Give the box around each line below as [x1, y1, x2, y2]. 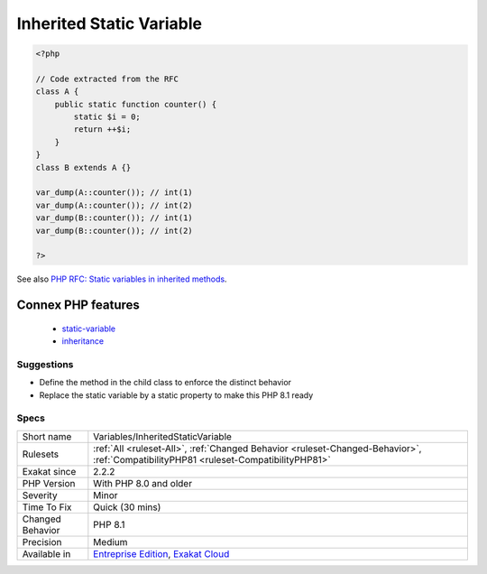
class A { [35, 87, 79, 97]
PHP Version [22, 477, 76, 489]
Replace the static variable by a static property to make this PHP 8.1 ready [39, 389, 314, 401]
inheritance [61, 336, 104, 347]
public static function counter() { [54, 99, 216, 109]
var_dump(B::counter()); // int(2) [35, 226, 193, 236]
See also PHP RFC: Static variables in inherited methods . [16, 273, 227, 284]
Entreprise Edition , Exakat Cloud [93, 547, 230, 560]
